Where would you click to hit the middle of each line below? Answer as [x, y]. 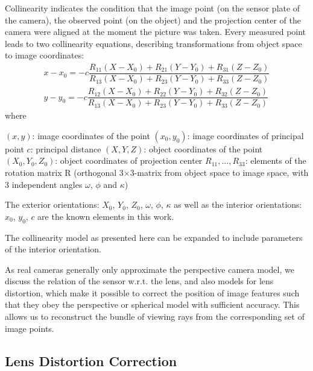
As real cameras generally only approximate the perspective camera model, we [150, 269]
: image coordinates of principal [245, 135]
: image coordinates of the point [91, 135]
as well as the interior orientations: [238, 204]
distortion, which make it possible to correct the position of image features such [152, 292]
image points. [30, 328]
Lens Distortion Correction [91, 360]
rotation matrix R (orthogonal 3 [64, 172]
